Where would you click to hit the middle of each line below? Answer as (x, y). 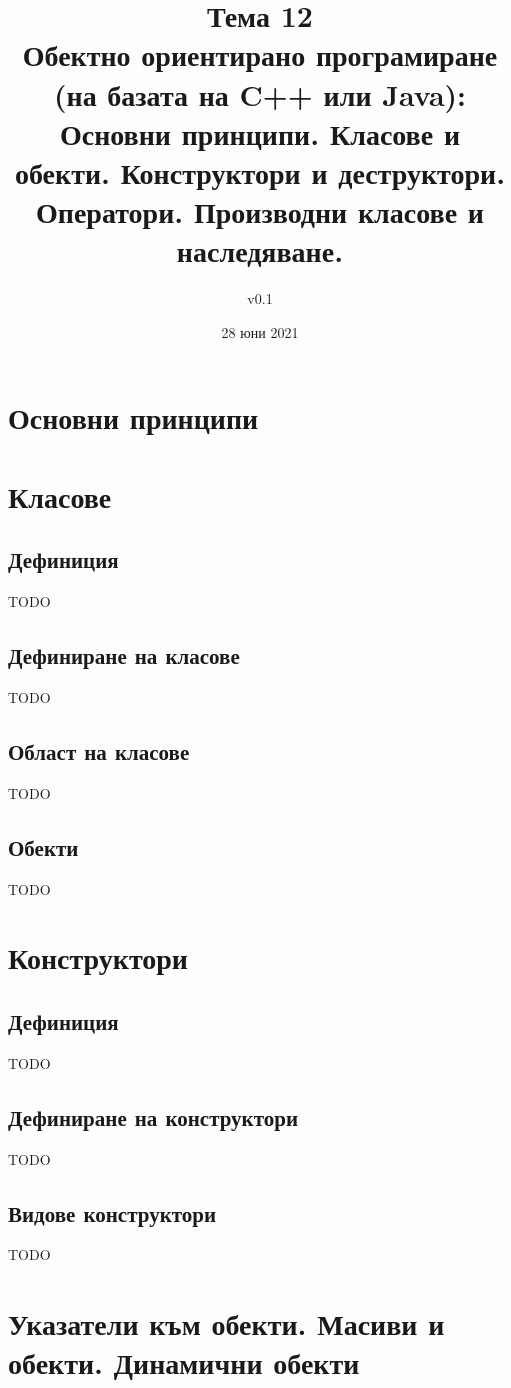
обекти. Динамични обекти (184, 1362)
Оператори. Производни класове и (260, 211)
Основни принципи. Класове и (260, 132)
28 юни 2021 (260, 331)
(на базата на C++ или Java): (260, 93)
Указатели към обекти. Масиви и (226, 1323)
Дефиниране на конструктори (153, 1116)
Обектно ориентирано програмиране (260, 54)
